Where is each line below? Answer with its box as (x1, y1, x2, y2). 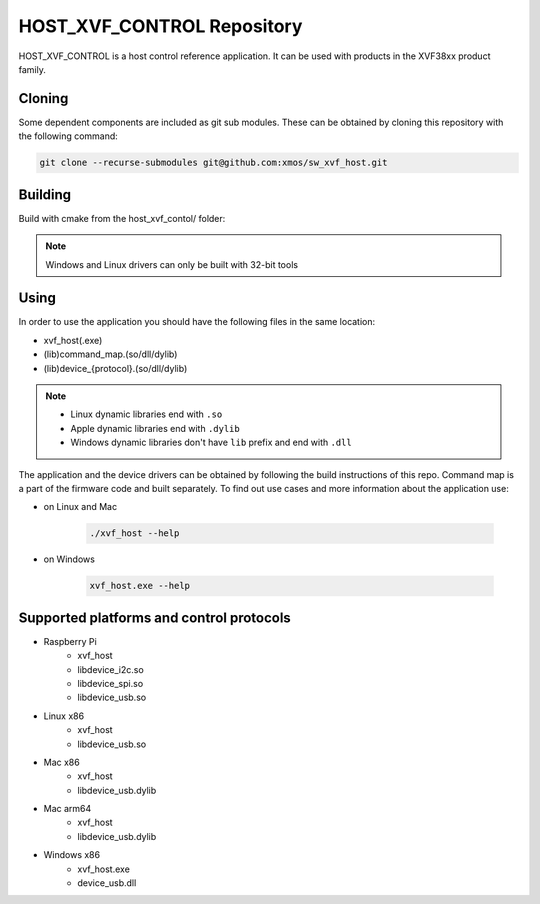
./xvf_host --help (89, 528, 180, 539)
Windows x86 (43, 849, 100, 861)
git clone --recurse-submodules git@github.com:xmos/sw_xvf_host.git (39, 157, 388, 169)
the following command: (18, 130, 119, 142)
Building (18, 186, 72, 203)
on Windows (43, 553, 95, 565)
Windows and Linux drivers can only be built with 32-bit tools (45, 258, 299, 270)
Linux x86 (43, 710, 85, 722)
